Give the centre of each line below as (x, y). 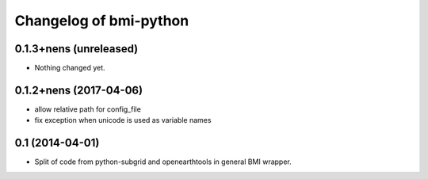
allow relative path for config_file (88, 109)
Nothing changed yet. (70, 68)
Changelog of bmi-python (102, 21)
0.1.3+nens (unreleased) (76, 49)
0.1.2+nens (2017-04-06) (78, 90)
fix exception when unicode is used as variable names (123, 120)
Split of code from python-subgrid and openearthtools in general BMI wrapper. (163, 162)
